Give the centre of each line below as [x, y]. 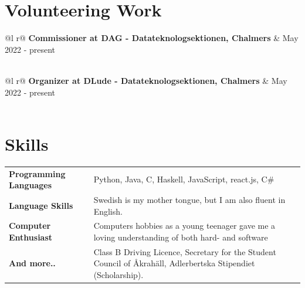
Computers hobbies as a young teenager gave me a [184, 226]
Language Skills [41, 205]
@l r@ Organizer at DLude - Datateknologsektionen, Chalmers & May [146, 80]
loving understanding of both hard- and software [181, 237]
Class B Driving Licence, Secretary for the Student [185, 251]
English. [108, 211]
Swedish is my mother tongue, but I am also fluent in [189, 199]
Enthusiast [31, 237]
